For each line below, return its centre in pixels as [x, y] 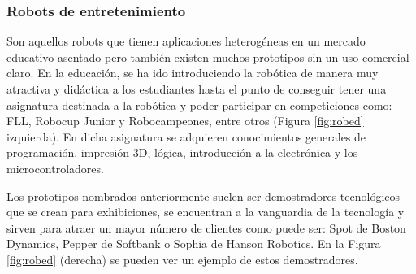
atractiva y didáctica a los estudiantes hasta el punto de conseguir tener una [197, 89]
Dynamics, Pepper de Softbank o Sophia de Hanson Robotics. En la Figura [194, 244]
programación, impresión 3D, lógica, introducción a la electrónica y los [182, 152]
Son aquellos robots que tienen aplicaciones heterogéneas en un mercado [186, 41]
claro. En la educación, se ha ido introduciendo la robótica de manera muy [193, 73]
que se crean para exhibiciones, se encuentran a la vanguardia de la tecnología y [206, 212]
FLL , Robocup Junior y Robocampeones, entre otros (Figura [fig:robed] [185, 121]
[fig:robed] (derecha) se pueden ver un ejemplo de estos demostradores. [182, 259]
